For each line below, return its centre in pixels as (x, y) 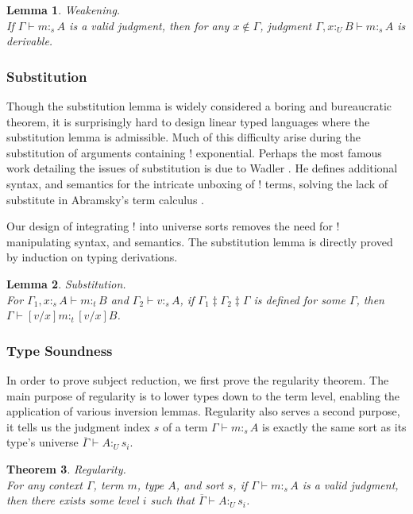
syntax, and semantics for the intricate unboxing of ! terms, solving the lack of (197, 183)
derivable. (30, 41)
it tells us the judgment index (78, 426)
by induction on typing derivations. (92, 257)
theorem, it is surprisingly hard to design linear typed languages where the (188, 121)
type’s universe (42, 442)
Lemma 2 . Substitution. (66, 283)
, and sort (200, 484)
